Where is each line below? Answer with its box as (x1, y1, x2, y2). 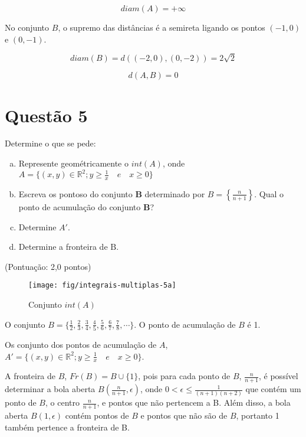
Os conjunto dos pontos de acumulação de (5, 338, 157, 350)
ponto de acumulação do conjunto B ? (18, 200, 154, 213)
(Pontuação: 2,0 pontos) (5, 260, 91, 272)
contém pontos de (65, 409, 129, 422)
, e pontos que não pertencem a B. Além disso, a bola (97, 396, 291, 409)
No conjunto (5, 21, 50, 33)
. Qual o (254, 187, 284, 200)
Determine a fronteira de (18, 240, 108, 253)
